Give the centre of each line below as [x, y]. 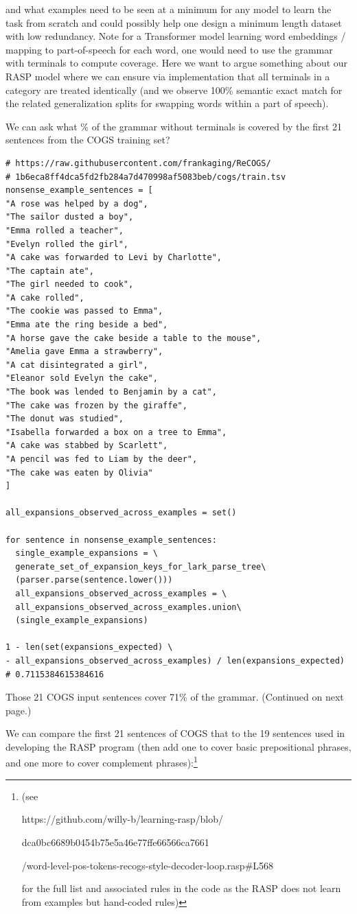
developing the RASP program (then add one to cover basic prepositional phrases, [178, 746]
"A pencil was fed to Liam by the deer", [102, 459]
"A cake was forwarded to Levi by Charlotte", [114, 258]
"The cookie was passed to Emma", [84, 311]
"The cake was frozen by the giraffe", [96, 405]
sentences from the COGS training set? [88, 140]
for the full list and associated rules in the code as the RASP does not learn [181, 888]
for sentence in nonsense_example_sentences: [111, 540]
